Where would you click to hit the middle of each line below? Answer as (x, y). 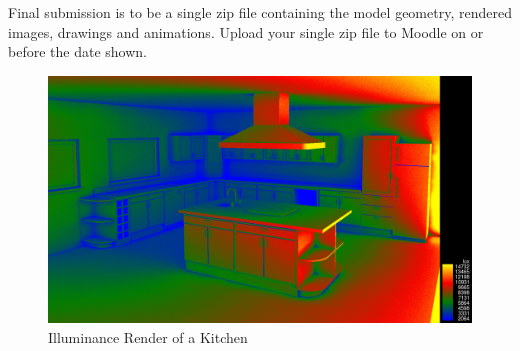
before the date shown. (77, 51)
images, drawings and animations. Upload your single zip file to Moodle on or (246, 31)
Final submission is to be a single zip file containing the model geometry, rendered (260, 12)
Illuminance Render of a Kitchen (148, 336)
